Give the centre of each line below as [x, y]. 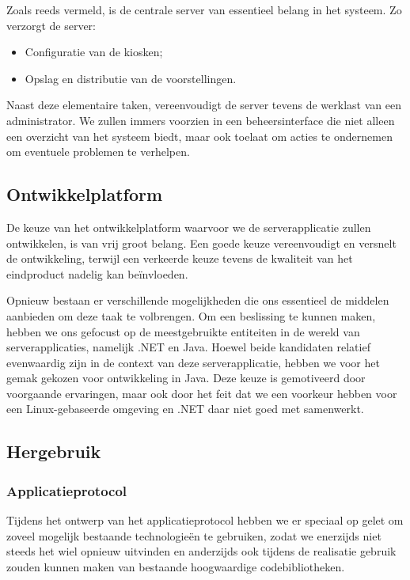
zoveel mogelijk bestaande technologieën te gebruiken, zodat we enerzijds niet [194, 535]
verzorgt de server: [51, 25]
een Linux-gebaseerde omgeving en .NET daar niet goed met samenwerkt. [185, 409]
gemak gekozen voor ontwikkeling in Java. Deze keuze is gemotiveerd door [186, 378]
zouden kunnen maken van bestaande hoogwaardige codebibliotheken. [176, 566]
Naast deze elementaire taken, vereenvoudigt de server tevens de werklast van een [204, 105]
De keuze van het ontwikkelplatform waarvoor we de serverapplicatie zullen [189, 227]
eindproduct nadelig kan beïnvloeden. [97, 273]
